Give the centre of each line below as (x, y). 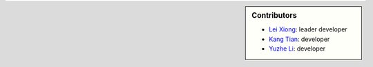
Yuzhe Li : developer (297, 49)
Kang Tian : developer (299, 39)
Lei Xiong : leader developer (308, 29)
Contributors (274, 15)
